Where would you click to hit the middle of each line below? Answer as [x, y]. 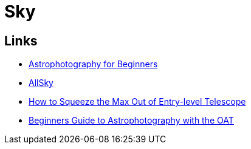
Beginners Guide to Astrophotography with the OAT [131, 121]
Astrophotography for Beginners [93, 64]
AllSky [41, 83]
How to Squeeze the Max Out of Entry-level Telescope [137, 102]
